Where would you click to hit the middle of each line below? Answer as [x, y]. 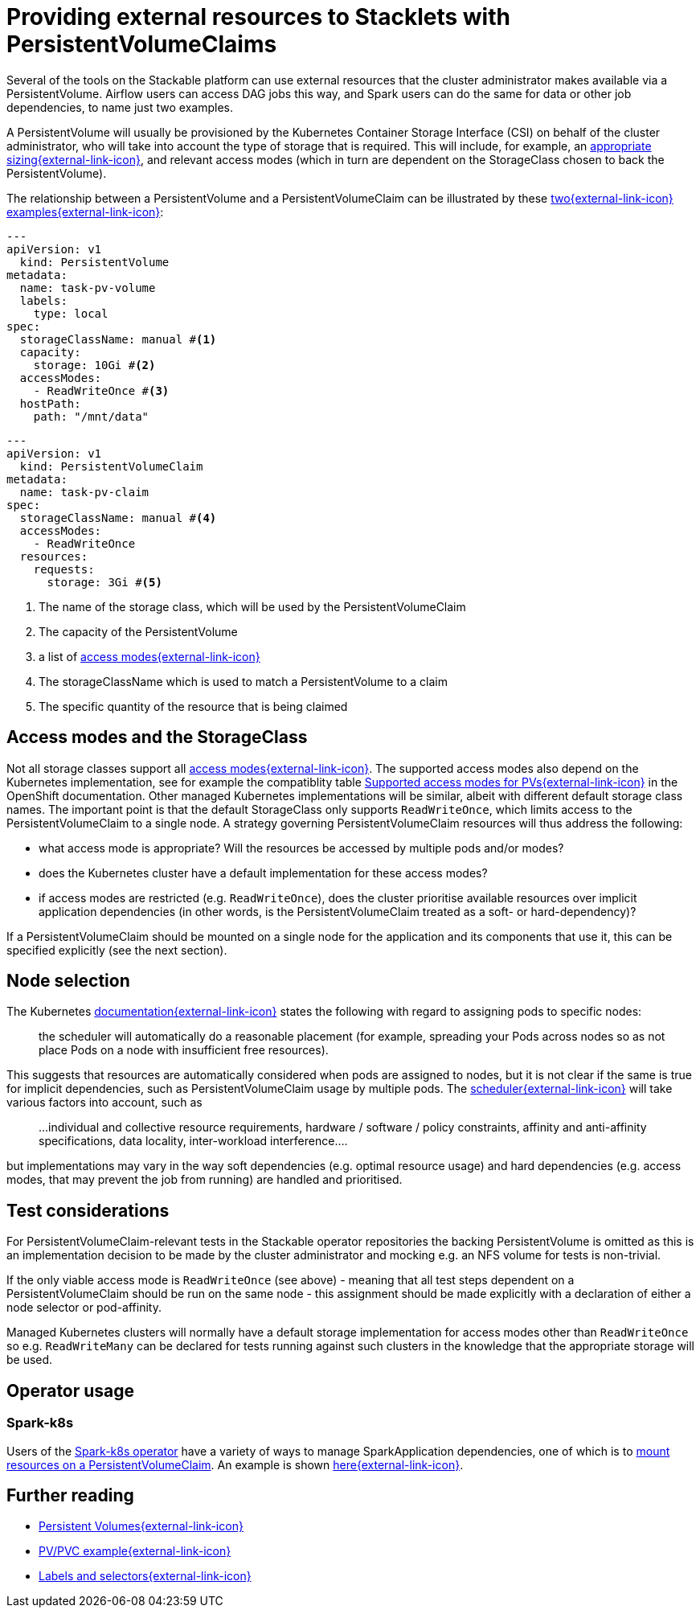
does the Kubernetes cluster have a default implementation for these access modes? [263, 873]
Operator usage [71, 1390]
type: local [71, 313]
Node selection [68, 981]
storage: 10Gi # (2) [94, 365]
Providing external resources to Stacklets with [258, 17]
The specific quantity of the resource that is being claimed [193, 706]
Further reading [70, 1495]
